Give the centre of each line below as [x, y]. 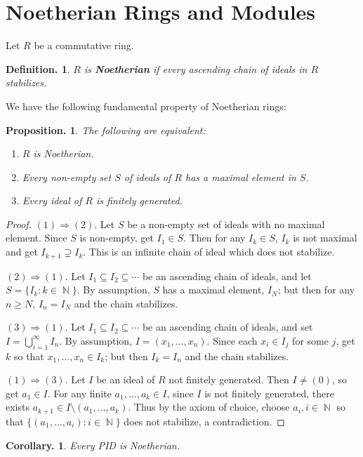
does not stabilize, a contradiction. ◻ [204, 421]
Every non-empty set [67, 177]
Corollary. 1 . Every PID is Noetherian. [93, 445]
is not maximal [325, 238]
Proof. [19, 224]
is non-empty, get [117, 238]
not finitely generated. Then [229, 379]
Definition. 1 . [38, 68]
